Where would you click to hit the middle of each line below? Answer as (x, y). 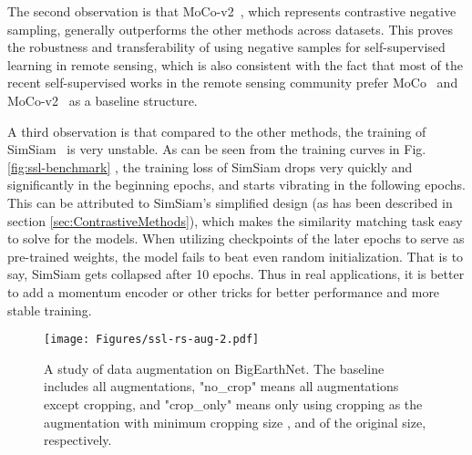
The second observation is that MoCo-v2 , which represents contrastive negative (232, 11)
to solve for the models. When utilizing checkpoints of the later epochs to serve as (236, 238)
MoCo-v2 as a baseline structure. (103, 100)
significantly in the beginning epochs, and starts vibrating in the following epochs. (236, 185)
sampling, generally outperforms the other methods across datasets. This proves (230, 29)
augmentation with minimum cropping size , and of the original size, (235, 422)
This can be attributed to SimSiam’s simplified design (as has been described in (230, 202)
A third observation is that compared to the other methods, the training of (217, 131)
